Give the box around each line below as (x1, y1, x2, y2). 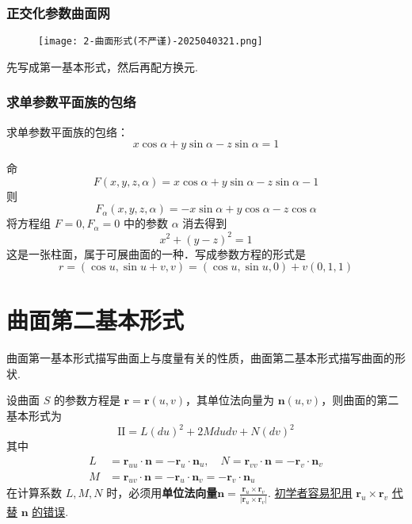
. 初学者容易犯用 (268, 484, 353, 501)
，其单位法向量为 (185, 392, 275, 408)
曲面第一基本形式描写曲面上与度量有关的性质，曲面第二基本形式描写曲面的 (6, 350, 395, 366)
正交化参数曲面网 (6, 2, 110, 22)
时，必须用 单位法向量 (106, 484, 218, 501)
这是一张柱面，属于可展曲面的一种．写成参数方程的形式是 (6, 245, 306, 262)
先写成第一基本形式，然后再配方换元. (6, 58, 198, 75)
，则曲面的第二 (321, 392, 399, 408)
